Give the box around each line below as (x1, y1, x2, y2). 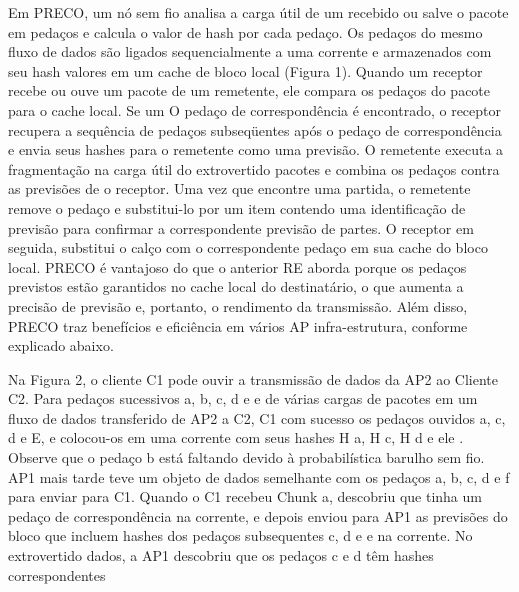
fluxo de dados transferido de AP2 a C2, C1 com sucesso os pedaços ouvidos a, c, (8, 407, 506, 428)
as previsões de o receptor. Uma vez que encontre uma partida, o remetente (8, 178, 471, 199)
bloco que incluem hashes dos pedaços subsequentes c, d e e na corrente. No (8, 525, 473, 546)
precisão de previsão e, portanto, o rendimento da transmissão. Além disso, (8, 295, 468, 316)
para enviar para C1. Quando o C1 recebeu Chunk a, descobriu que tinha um (8, 486, 482, 507)
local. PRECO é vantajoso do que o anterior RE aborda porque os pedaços (8, 256, 467, 277)
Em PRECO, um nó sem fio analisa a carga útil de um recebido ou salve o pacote (8, 2, 509, 22)
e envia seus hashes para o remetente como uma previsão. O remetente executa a (8, 139, 504, 160)
